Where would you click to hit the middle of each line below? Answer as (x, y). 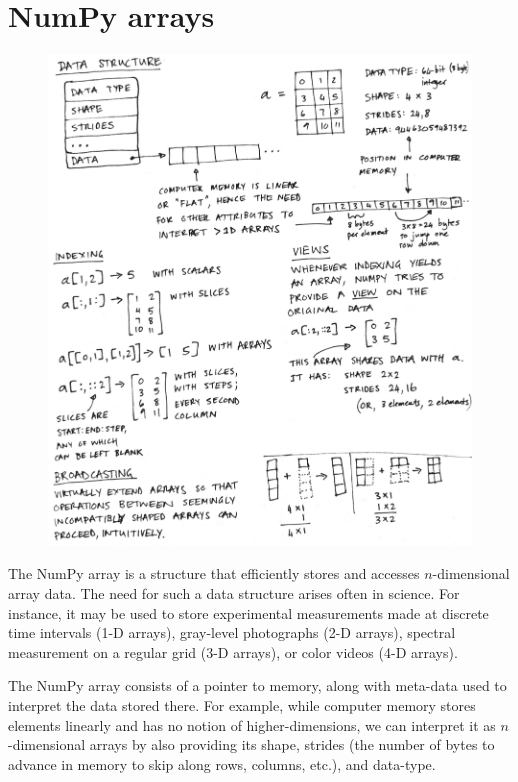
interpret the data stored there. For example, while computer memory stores (242, 704)
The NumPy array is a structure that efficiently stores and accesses (214, 573)
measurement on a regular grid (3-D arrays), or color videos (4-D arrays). (233, 651)
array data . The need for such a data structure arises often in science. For (234, 593)
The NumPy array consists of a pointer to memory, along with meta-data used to (257, 685)
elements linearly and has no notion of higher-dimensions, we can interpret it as (252, 724)
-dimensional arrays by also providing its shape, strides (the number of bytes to (251, 744)
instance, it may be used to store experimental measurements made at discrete (248, 612)
